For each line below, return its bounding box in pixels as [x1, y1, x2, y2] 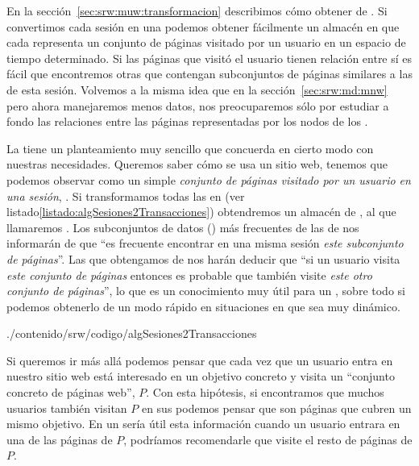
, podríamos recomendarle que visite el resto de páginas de [123, 431, 413, 447]
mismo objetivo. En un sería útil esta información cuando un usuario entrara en [6, 415, 400, 432]
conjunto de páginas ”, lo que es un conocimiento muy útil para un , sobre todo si [6, 282, 405, 299]
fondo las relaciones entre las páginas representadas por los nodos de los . [6, 113, 368, 130]
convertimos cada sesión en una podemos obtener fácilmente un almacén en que [6, 18, 400, 35]
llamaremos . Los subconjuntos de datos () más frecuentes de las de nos [6, 218, 359, 235]
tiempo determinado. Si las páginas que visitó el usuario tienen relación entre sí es [6, 49, 413, 66]
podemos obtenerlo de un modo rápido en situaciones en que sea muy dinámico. [6, 297, 400, 314]
